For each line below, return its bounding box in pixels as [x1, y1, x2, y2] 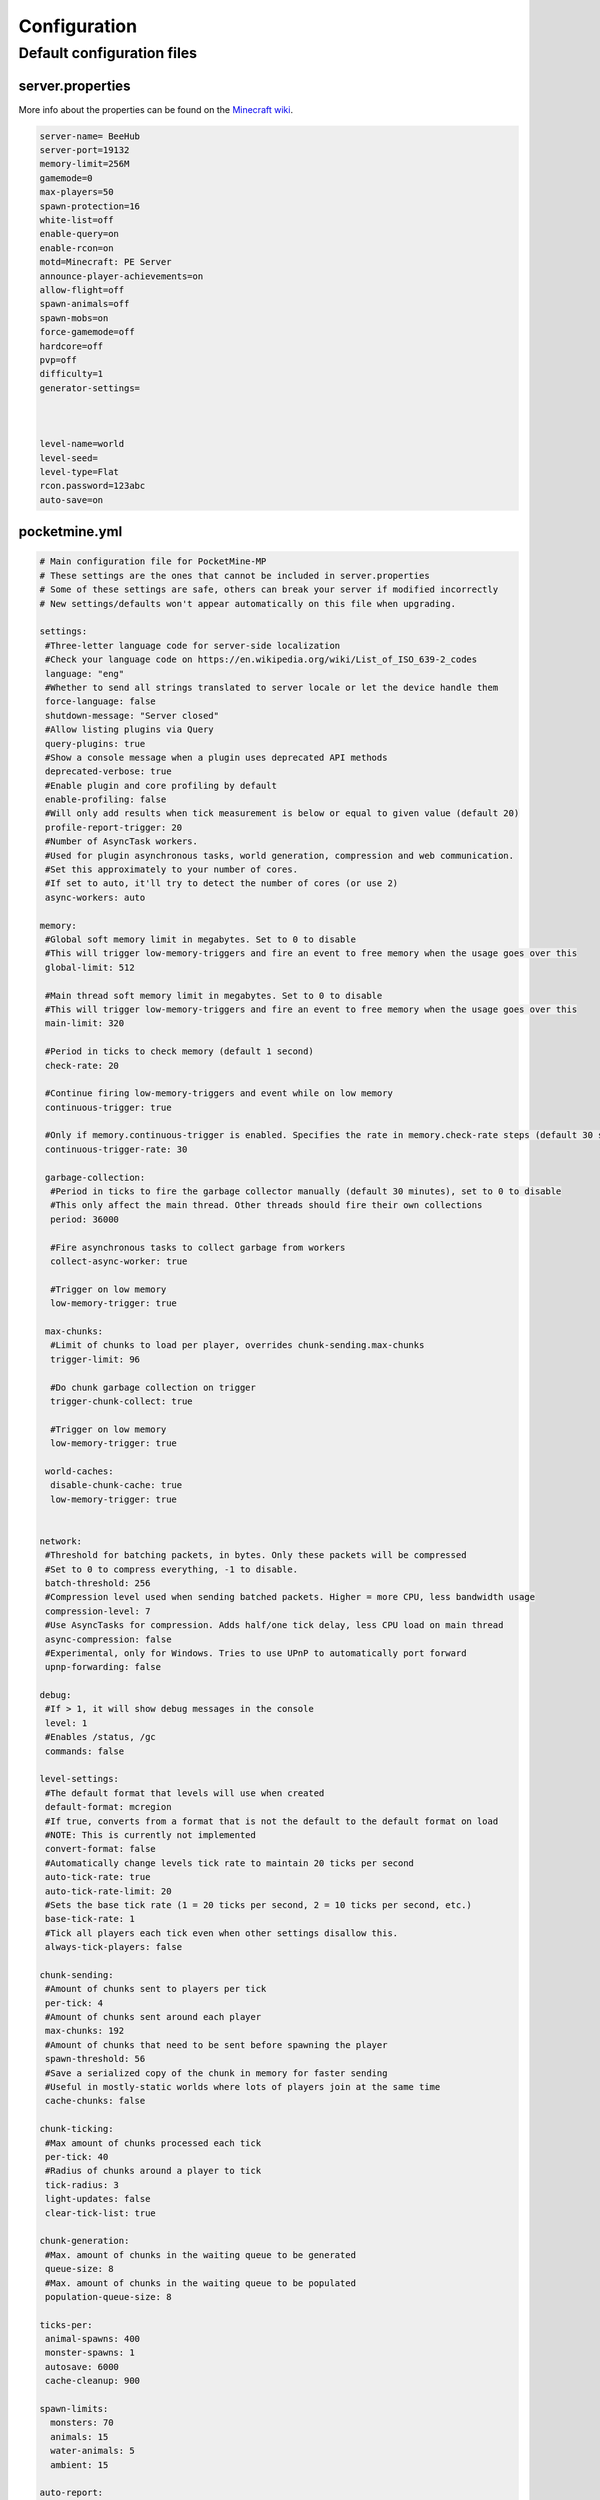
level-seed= [39, 452, 99, 464]
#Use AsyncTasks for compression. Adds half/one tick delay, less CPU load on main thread [45, 1620, 504, 1631]
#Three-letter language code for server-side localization [45, 640, 341, 651]
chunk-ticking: [39, 2123, 114, 2135]
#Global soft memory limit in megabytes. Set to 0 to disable [45, 934, 357, 945]
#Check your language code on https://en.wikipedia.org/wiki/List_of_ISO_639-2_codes [45, 654, 478, 665]
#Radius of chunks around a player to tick [45, 2165, 262, 2177]
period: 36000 [50, 1213, 120, 1225]
